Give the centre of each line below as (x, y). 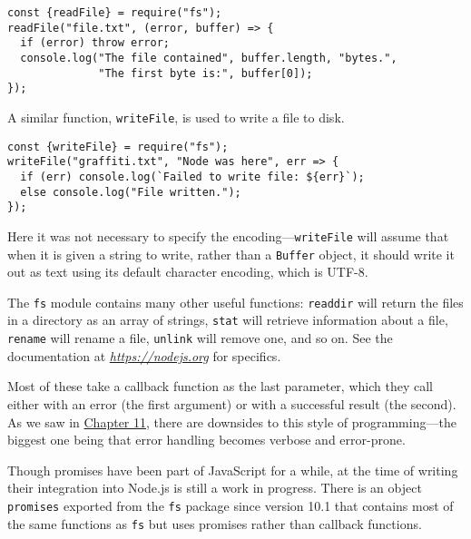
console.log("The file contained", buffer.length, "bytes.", (209, 58)
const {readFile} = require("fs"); (115, 13)
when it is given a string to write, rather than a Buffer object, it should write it (231, 254)
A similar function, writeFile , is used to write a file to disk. (176, 117)
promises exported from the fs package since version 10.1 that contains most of (231, 505)
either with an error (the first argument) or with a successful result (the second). (232, 403)
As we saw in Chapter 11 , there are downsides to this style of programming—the (232, 421)
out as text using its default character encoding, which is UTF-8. (188, 272)
